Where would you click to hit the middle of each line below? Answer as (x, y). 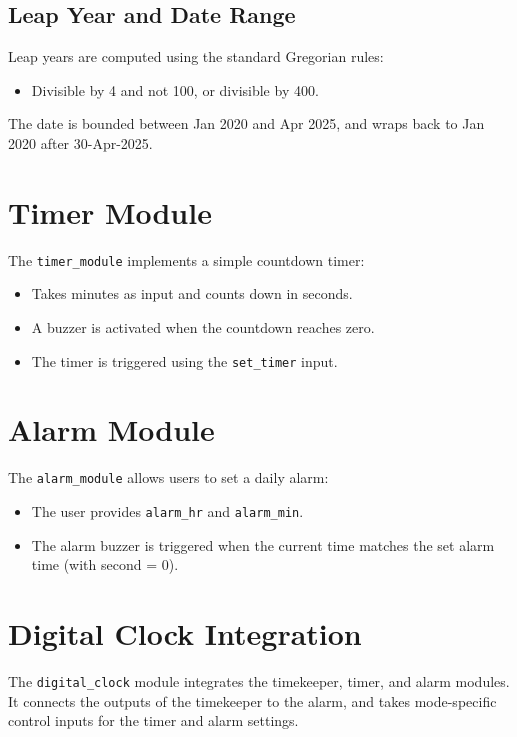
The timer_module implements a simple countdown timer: (186, 259)
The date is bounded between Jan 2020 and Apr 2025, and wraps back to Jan (246, 123)
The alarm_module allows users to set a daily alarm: (168, 477)
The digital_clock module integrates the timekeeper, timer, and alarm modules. (259, 680)
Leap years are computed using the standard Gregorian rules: (196, 56)
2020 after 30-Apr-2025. (80, 142)
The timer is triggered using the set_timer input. (184, 360)
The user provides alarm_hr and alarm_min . (167, 510)
